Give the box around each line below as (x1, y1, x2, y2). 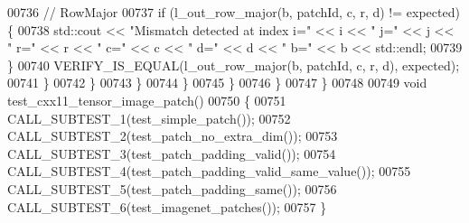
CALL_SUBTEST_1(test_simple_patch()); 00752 (7, 108, 291, 127)
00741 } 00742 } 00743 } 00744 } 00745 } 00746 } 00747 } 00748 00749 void (7, 73, 427, 92)
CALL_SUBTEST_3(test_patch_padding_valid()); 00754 (7, 144, 336, 163)
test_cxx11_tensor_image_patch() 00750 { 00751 (7, 90, 286, 109)
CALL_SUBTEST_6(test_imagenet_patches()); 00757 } (7, 197, 327, 216)
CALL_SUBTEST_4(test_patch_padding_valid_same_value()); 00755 (7, 162, 411, 181)
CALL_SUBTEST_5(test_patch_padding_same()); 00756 (7, 179, 337, 198)
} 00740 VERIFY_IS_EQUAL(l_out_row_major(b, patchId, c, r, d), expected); (7, 55, 460, 74)
